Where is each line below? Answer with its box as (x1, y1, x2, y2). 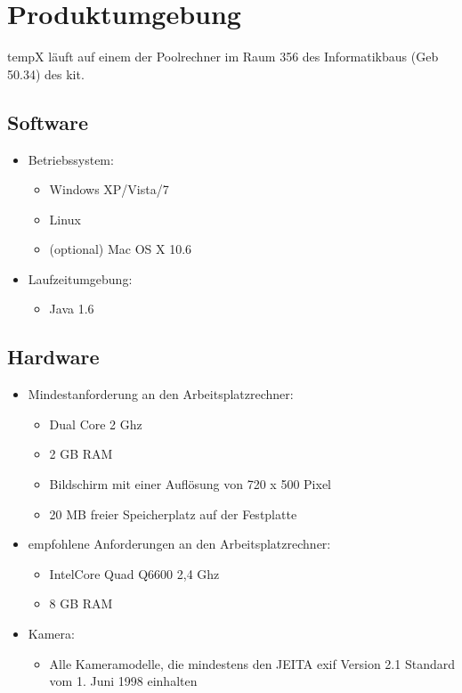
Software (7, 108, 89, 135)
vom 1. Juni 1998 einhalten (49, 672, 198, 690)
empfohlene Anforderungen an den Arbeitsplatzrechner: (28, 534, 331, 553)
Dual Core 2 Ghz (49, 414, 142, 433)
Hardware (7, 343, 100, 371)
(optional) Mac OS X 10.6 (49, 240, 192, 258)
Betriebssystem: (28, 150, 114, 168)
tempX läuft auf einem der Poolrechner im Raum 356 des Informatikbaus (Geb (7, 47, 439, 66)
